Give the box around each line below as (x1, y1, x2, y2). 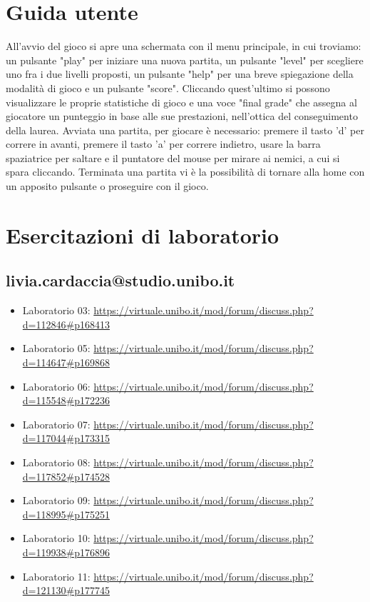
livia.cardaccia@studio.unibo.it (6, 269, 235, 291)
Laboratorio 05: (22, 341, 91, 356)
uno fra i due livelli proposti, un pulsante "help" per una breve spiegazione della (6, 66, 354, 81)
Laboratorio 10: (22, 531, 91, 546)
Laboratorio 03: (22, 303, 91, 318)
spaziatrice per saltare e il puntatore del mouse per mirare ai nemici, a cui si (6, 150, 340, 165)
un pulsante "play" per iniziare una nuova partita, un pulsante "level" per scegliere (6, 52, 364, 67)
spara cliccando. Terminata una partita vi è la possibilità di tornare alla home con (6, 164, 365, 179)
